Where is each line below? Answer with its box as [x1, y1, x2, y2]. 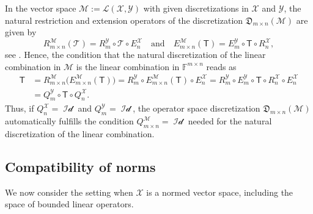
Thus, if [5, 102, 34, 115]
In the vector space [5, 2, 76, 14]
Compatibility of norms [5, 157, 156, 176]
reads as [206, 60, 237, 73]
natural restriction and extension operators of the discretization [5, 13, 243, 26]
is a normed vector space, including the [146, 185, 293, 198]
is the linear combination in [76, 60, 180, 73]
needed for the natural [188, 115, 272, 127]
